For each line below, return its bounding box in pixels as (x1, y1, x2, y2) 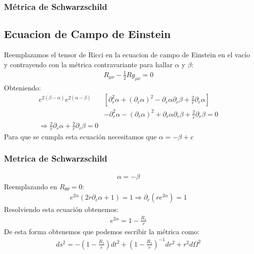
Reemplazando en (4, 181, 57, 191)
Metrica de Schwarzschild (4, 152, 108, 165)
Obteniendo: (4, 82, 41, 92)
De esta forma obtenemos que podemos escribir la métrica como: (4, 226, 200, 236)
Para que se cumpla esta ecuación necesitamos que (4, 131, 157, 141)
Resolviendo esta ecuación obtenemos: (4, 204, 119, 214)
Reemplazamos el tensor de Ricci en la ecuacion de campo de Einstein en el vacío (4, 49, 250, 60)
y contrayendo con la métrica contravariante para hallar (4, 59, 173, 69)
